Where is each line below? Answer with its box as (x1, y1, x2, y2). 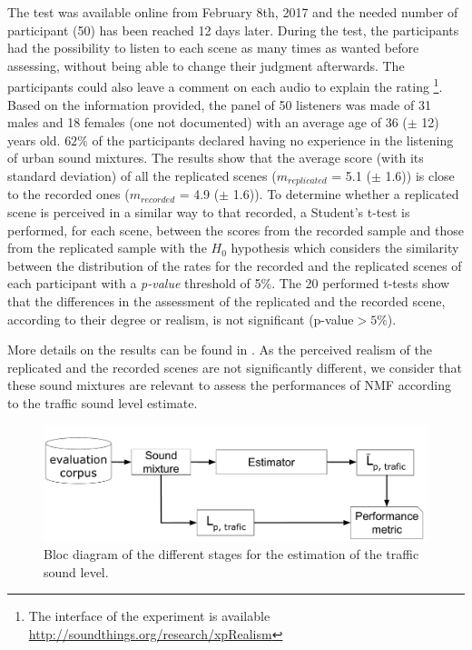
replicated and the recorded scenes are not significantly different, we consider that (7, 357, 463, 376)
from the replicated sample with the (7, 238, 207, 257)
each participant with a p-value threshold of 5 (7, 274, 261, 293)
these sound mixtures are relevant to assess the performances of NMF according (7, 375, 452, 395)
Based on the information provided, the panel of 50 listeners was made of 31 (7, 95, 431, 114)
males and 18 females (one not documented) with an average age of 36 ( (7, 113, 408, 132)
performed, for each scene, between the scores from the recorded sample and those (7, 220, 465, 239)
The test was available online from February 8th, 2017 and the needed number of (7, 3, 458, 21)
